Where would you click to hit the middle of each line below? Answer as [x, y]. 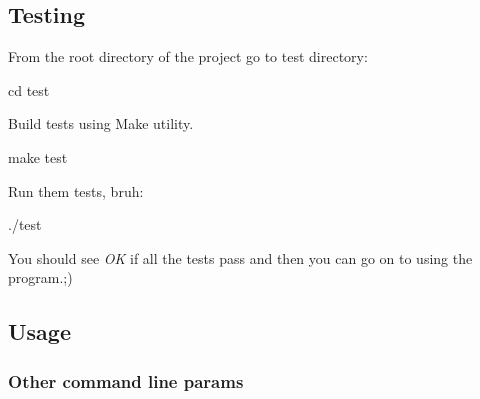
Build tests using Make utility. [101, 123]
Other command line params [126, 380]
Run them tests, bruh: [76, 190]
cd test [29, 89]
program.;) [40, 277]
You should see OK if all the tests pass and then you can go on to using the [240, 257]
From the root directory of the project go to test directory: [188, 56]
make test [38, 156]
